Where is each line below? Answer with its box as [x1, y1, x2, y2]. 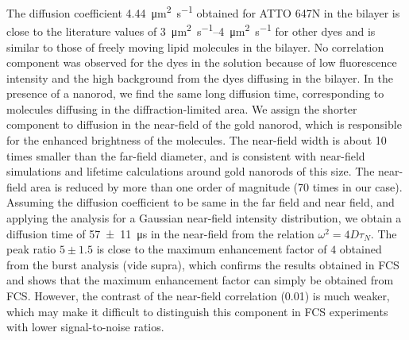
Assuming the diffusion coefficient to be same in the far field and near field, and [6, 194, 395, 211]
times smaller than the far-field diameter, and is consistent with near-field [6, 147, 365, 164]
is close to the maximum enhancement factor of [96, 241, 327, 257]
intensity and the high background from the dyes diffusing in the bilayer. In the [6, 69, 393, 86]
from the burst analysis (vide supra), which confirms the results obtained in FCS [6, 256, 399, 272]
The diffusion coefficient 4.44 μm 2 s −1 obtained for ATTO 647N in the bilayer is [6, 2, 400, 21]
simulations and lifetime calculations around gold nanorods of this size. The [6, 163, 375, 180]
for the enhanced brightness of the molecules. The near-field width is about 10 [6, 132, 387, 149]
